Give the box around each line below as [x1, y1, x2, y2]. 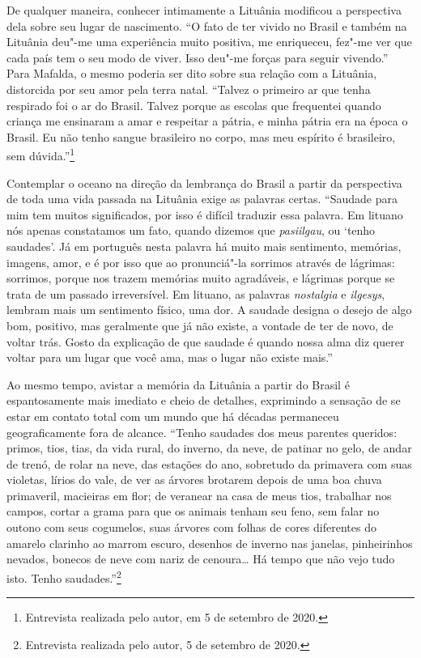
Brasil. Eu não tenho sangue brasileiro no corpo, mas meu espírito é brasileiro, [6, 128, 396, 145]
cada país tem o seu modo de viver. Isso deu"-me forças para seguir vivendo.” [6, 49, 389, 66]
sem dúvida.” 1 [6, 145, 75, 163]
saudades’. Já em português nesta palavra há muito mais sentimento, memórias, [6, 237, 402, 254]
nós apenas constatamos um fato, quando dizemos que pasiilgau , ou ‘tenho [6, 222, 376, 239]
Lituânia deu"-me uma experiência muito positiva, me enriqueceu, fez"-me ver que [6, 33, 412, 50]
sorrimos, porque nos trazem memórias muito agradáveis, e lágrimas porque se [6, 270, 395, 287]
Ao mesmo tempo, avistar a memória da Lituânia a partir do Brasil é [6, 376, 350, 393]
